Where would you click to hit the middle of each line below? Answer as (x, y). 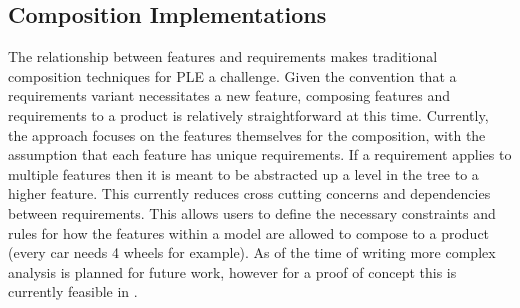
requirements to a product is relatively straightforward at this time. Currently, (248, 114)
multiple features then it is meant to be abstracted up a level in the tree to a (243, 173)
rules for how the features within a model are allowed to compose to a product (249, 232)
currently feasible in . (73, 291)
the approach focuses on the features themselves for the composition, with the (247, 134)
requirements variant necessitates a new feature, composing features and (229, 95)
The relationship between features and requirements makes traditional (223, 56)
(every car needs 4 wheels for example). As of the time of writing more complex (252, 252)
